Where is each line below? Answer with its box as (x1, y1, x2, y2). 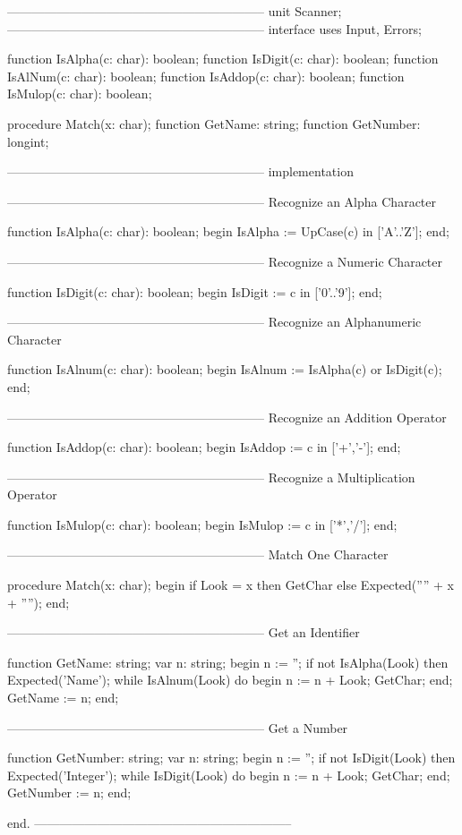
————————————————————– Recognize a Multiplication (7, 467, 415, 486)
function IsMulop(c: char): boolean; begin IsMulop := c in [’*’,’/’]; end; (7, 515, 398, 533)
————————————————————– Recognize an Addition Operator (7, 407, 447, 426)
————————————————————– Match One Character (7, 545, 389, 564)
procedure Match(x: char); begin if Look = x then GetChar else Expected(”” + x (7, 575, 454, 594)
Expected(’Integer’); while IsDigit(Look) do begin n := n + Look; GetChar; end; (7, 765, 450, 784)
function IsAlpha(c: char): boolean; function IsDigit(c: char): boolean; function (7, 49, 439, 68)
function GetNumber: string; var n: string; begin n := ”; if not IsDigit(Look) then (7, 748, 456, 767)
